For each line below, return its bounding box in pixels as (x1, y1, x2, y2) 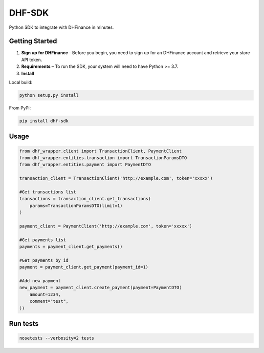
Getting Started (9, 37, 57, 45)
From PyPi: (9, 105, 31, 111)
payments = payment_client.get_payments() (19, 244, 123, 249)
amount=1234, (29, 291, 61, 297)
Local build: (9, 80, 33, 85)
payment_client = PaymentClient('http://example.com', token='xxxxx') (19, 223, 193, 229)
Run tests (9, 319, 39, 328)
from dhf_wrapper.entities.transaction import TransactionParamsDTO (19, 155, 187, 161)
